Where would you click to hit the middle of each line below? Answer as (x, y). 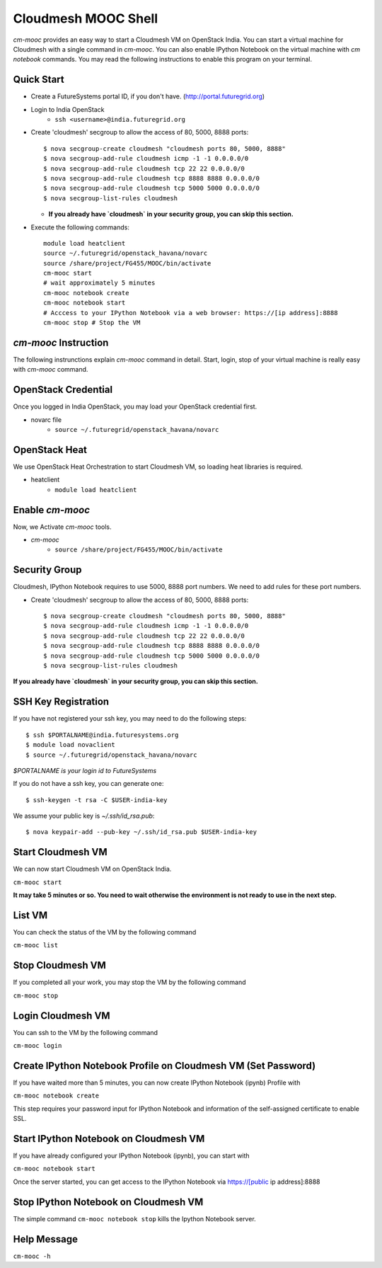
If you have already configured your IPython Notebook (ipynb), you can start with (132, 1156)
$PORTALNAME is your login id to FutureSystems (85, 770)
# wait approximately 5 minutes (99, 283)
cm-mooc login (37, 1046)
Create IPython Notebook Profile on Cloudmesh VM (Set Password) (164, 1066)
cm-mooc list (36, 946)
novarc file (46, 419)
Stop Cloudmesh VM (59, 965)
